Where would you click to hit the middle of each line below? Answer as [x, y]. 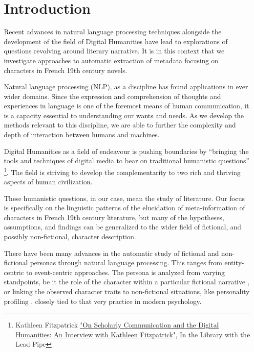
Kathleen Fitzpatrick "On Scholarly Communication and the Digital [117, 325]
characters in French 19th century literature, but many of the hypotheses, [114, 217]
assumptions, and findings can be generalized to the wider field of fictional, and [123, 227]
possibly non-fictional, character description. [70, 237]
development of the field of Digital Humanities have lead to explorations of [116, 41]
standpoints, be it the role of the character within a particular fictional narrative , [127, 282]
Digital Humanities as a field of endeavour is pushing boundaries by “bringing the [126, 151]
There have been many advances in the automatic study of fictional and [112, 253]
